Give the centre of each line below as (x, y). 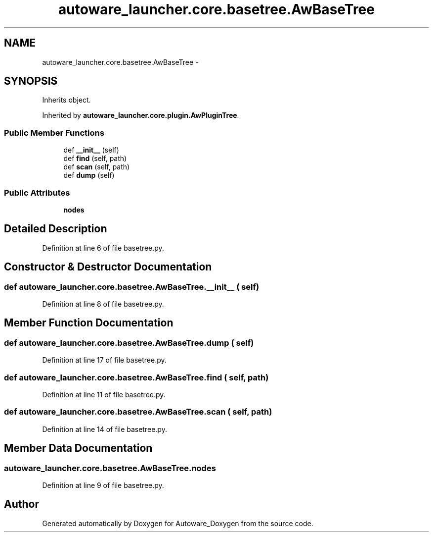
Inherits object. (66, 100)
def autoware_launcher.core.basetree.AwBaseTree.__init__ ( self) (132, 287)
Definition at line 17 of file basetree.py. (104, 360)
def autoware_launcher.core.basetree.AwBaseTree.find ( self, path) (136, 377)
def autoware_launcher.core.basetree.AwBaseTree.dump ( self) (129, 343)
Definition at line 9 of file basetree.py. (103, 485)
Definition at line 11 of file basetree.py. (104, 394)
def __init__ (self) (91, 150)
